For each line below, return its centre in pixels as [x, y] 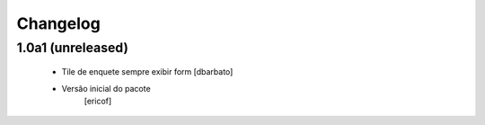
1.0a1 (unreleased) [73, 48]
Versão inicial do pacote [106, 88]
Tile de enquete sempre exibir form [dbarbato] [147, 72]
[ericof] [98, 101]
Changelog [58, 23]
